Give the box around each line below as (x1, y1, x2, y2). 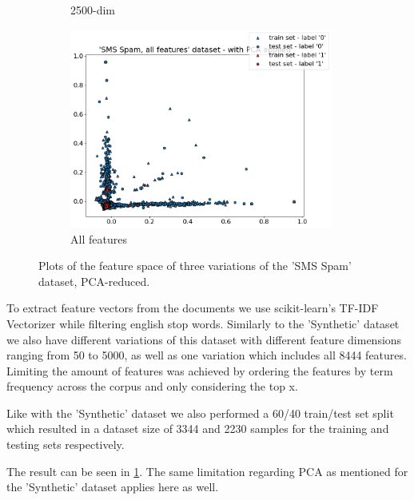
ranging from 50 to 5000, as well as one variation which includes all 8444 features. (6, 347, 407, 363)
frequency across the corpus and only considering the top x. (6, 378, 298, 395)
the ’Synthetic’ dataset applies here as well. (6, 478, 219, 495)
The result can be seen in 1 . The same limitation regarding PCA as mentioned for (6, 462, 408, 479)
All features (70, 230, 127, 247)
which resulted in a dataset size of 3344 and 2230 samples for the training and (6, 420, 389, 437)
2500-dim (70, 2, 115, 18)
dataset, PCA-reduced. (38, 272, 150, 289)
